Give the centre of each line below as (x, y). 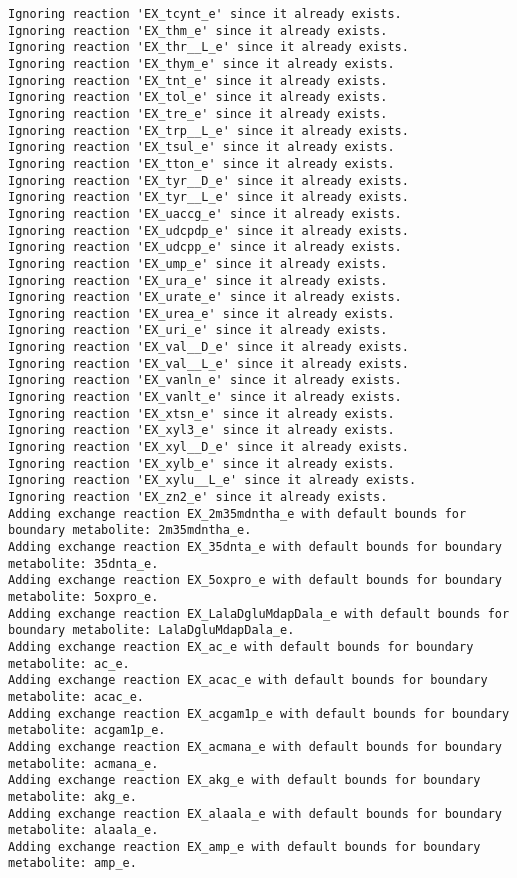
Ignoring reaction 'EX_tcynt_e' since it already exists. (205, 14)
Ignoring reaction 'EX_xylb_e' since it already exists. (201, 463)
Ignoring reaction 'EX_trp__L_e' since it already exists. (208, 130)
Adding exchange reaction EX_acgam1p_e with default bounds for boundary (259, 713)
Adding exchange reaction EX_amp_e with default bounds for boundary (244, 846)
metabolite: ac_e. (69, 663)
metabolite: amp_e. (72, 863)
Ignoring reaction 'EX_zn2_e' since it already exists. (198, 497)
